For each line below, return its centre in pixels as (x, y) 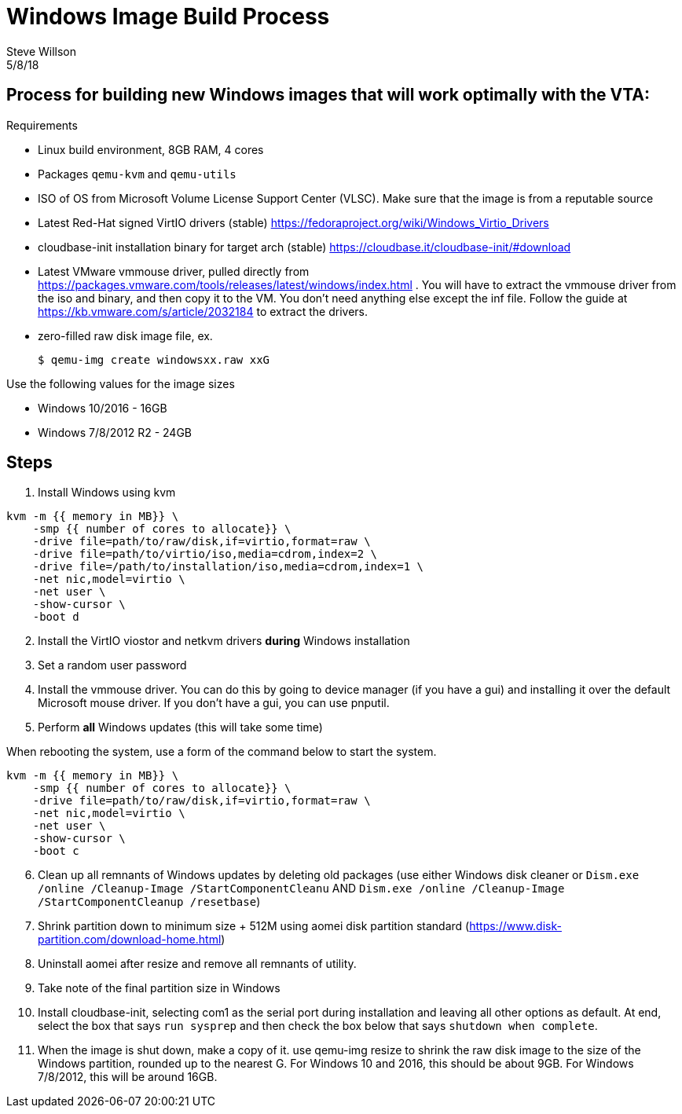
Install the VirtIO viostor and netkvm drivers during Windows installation (224, 641)
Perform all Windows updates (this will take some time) (180, 727)
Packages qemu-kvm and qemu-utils (137, 174)
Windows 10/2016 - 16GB (103, 408)
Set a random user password (112, 665)
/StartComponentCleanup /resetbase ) (149, 902)
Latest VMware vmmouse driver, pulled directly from (174, 271)
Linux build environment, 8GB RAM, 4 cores (151, 149)
